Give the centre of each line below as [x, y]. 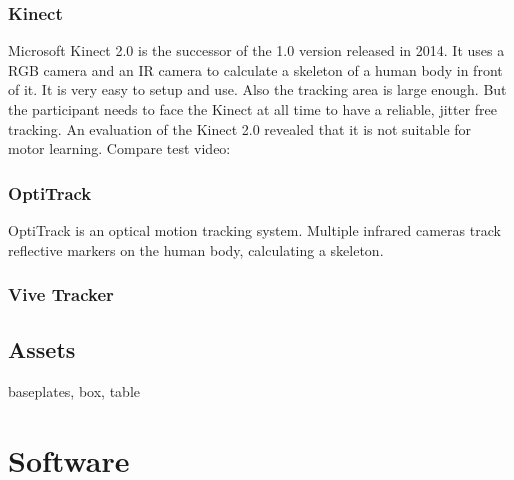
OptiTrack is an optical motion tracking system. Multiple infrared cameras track [254, 230]
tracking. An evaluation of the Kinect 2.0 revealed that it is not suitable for [240, 128]
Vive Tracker [61, 294]
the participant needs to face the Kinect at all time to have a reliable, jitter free [253, 109]
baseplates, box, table [74, 391]
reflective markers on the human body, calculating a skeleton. [196, 249]
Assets [42, 349]
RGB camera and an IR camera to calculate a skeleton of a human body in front [255, 69]
